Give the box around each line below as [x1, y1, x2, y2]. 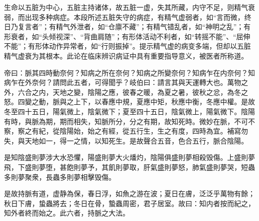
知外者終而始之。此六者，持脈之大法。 [4, 208, 129, 218]
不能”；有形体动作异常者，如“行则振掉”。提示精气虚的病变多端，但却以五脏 [4, 41, 251, 51]
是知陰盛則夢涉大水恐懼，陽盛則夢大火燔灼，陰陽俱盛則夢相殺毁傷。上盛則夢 [4, 152, 255, 162]
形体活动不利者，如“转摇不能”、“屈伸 [129, 31, 251, 41]
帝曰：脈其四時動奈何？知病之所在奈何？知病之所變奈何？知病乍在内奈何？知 [4, 67, 255, 77]
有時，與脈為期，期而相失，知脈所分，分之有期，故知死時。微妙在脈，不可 [4, 116, 248, 126]
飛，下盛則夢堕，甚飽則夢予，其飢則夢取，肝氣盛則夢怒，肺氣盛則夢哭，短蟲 [4, 161, 255, 172]
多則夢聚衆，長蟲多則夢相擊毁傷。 [4, 171, 116, 182]
